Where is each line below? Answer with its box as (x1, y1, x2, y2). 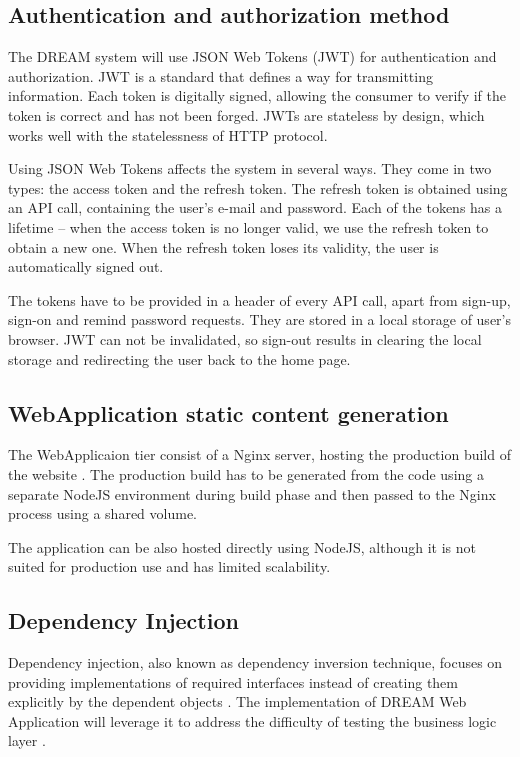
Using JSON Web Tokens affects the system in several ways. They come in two (8, 158, 492, 179)
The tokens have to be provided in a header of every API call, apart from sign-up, (8, 289, 511, 310)
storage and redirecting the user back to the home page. (8, 348, 351, 369)
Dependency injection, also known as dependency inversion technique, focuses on (8, 652, 503, 673)
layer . (8, 730, 46, 751)
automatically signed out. (8, 256, 164, 277)
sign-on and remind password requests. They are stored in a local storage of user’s (8, 309, 511, 330)
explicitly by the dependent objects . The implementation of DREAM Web (8, 691, 467, 712)
